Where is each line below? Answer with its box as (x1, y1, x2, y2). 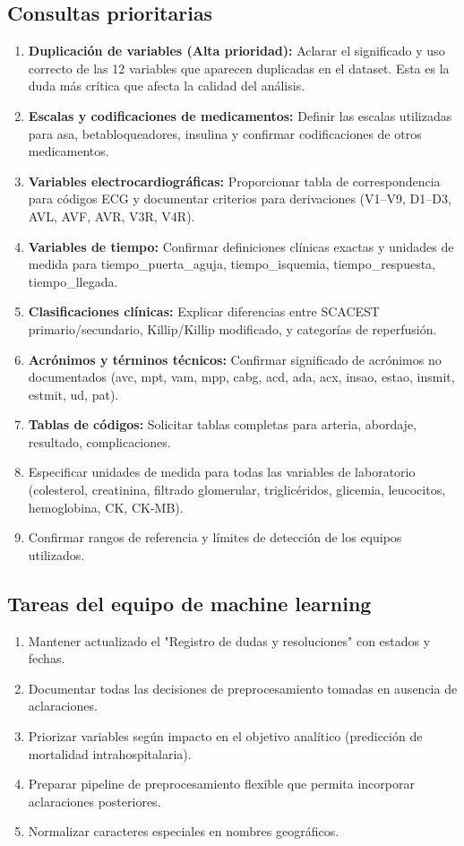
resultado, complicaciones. (28, 432, 171, 451)
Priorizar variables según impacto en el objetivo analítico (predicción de (28, 727, 423, 746)
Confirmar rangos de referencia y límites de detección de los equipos (28, 528, 402, 547)
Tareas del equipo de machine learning (7, 589, 372, 617)
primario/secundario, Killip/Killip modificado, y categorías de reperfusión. (28, 319, 437, 338)
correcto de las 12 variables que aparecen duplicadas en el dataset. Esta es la (28, 58, 450, 77)
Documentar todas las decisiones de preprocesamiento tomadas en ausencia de (28, 678, 458, 697)
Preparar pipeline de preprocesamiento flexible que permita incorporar (28, 774, 415, 793)
